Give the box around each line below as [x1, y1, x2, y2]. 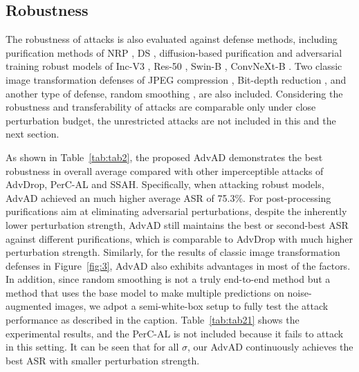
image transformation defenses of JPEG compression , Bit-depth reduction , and [6, 72, 347, 86]
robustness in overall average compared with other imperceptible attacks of [6, 163, 324, 178]
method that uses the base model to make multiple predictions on [6, 285, 284, 299]
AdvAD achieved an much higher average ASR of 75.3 [6, 190, 235, 205]
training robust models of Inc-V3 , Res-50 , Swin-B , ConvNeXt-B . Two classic [6, 59, 342, 73]
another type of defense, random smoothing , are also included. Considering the [6, 86, 343, 100]
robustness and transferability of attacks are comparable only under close [6, 100, 316, 114]
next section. [6, 127, 59, 141]
